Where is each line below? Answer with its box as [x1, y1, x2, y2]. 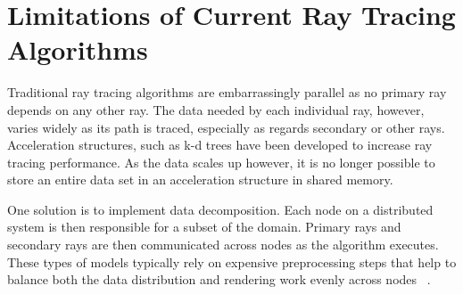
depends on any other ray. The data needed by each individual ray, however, [7, 100, 425, 118]
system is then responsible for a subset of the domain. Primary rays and [7, 217, 401, 236]
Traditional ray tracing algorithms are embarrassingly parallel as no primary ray [7, 83, 447, 102]
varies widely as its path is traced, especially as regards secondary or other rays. [7, 118, 445, 136]
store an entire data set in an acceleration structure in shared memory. [7, 170, 393, 189]
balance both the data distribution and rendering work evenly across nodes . [7, 270, 431, 289]
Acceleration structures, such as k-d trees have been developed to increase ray [7, 135, 433, 154]
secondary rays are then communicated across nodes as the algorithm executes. [7, 235, 439, 254]
